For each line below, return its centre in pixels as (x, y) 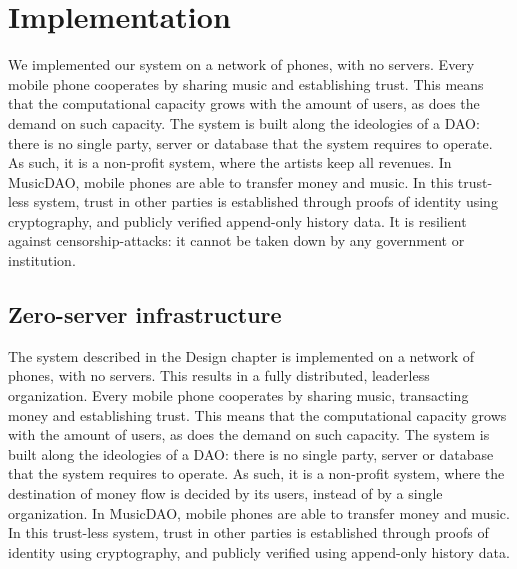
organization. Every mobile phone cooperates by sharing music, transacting (238, 395)
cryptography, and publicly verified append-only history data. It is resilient (237, 220)
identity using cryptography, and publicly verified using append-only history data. (259, 551)
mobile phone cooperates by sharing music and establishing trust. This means (246, 83)
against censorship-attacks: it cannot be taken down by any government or (236, 240)
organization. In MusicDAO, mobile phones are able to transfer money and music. (259, 512)
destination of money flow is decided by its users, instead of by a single (225, 493)
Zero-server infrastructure (145, 314)
